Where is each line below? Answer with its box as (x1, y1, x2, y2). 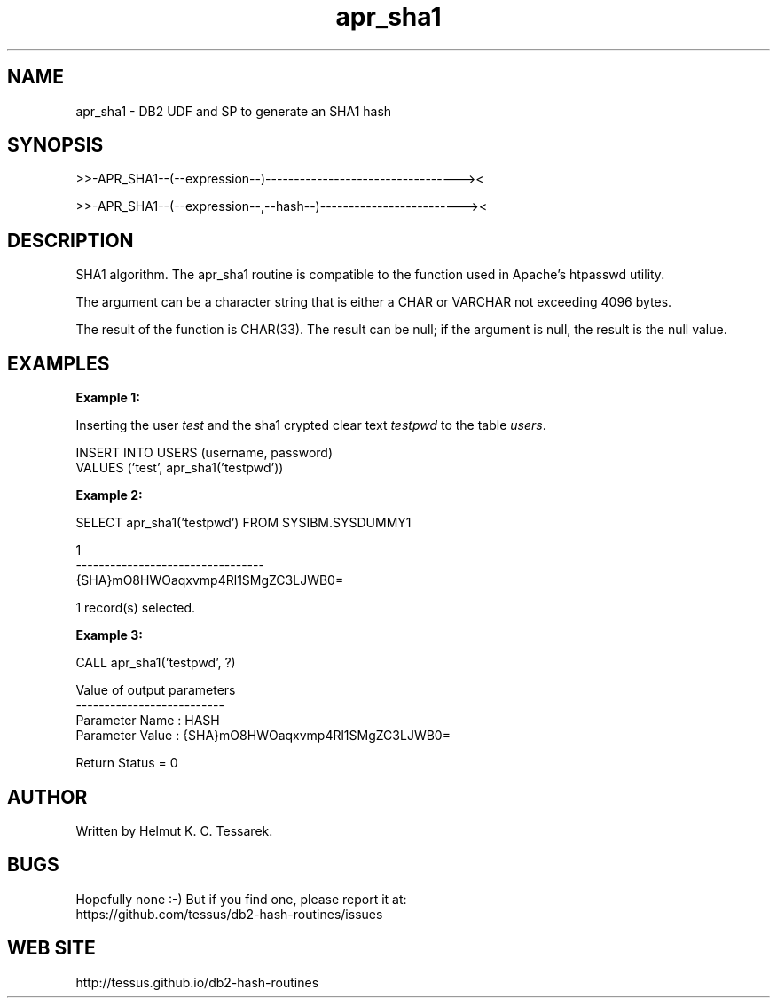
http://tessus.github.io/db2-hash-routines (75, 974, 319, 990)
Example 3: (75, 627, 143, 643)
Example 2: (75, 487, 143, 503)
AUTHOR (7, 785, 88, 808)
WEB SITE (7, 937, 96, 960)
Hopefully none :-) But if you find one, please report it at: (75, 891, 407, 907)
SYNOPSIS (7, 134, 104, 157)
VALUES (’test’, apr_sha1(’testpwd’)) (75, 460, 284, 476)
